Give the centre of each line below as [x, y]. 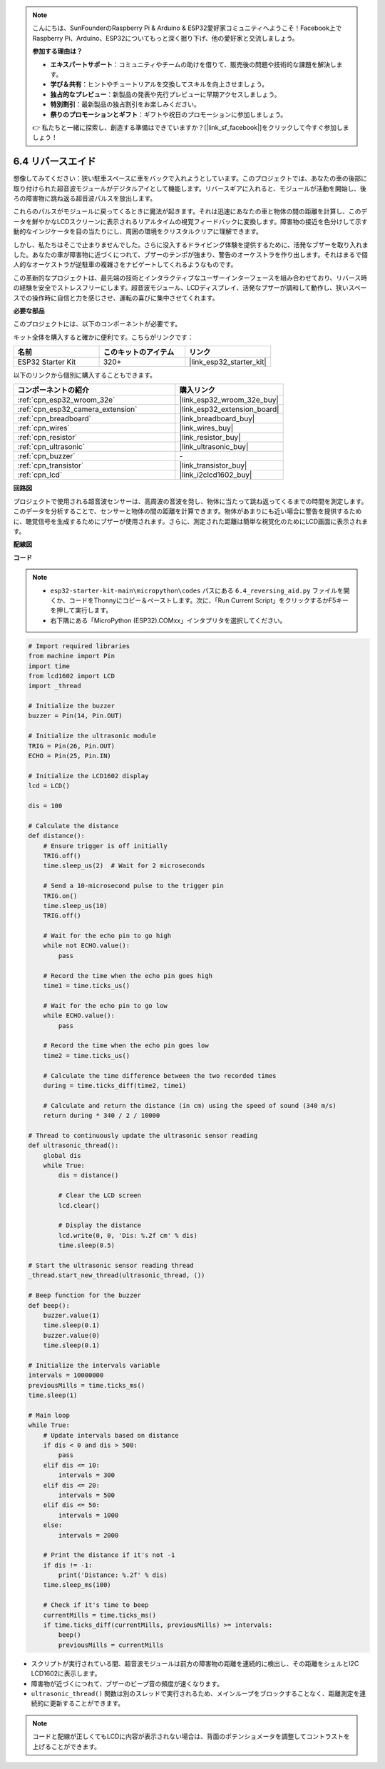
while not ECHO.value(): [87, 946]
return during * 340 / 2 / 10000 [102, 1116]
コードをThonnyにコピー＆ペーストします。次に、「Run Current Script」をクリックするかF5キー [209, 600]
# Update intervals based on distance [111, 1435]
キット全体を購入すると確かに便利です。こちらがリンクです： [103, 337]
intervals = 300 [87, 1475]
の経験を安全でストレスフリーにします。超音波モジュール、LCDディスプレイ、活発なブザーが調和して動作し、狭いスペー [190, 288]
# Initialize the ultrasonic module [92, 736]
